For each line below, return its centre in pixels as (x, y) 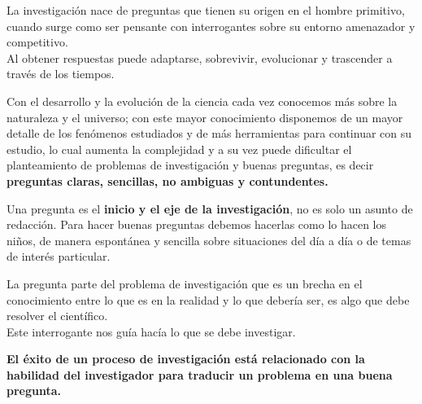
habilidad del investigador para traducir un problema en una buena (200, 374)
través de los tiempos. (61, 74)
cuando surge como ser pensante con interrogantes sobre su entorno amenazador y (211, 26)
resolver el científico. (57, 316)
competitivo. (37, 42)
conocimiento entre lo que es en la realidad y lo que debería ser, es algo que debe (208, 299)
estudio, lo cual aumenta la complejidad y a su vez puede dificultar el (179, 149)
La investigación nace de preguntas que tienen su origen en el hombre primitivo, (206, 10)
